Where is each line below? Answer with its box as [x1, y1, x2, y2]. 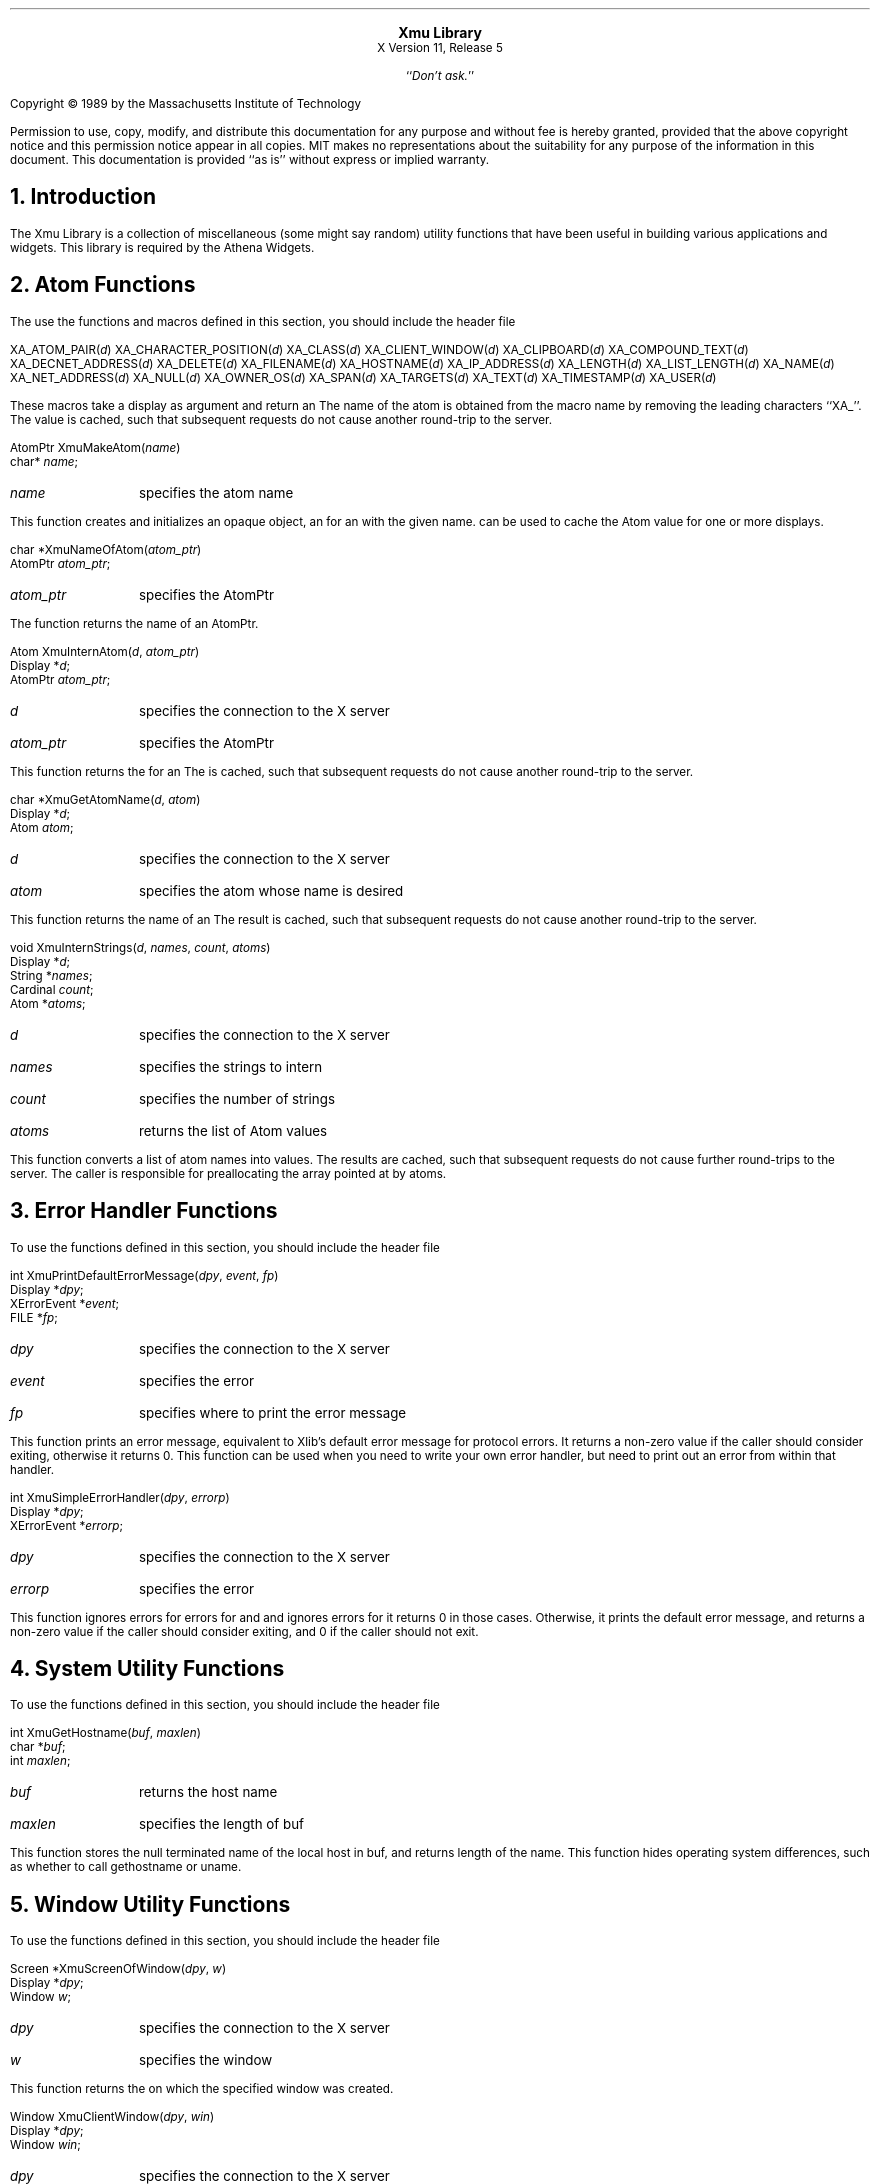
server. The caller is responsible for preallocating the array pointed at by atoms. [10, 1166, 447, 1181]
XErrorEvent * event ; [10, 1296, 119, 1311]
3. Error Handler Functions [10, 1198, 278, 1224]
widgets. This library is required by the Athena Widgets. [10, 240, 315, 255]
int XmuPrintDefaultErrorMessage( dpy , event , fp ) [10, 1268, 279, 1283]
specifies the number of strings [138, 1090, 335, 1107]
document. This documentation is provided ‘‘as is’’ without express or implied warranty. [10, 153, 490, 167]
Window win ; [10, 2138, 81, 2153]
